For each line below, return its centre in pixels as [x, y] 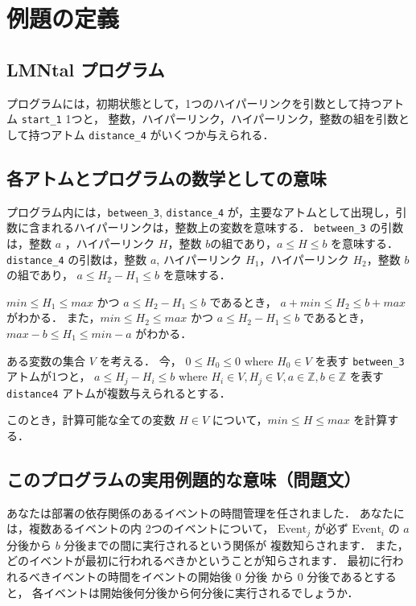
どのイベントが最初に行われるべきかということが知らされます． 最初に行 [200, 561]
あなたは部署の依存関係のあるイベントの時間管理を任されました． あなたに [206, 512]
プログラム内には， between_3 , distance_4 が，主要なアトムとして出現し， [201, 211]
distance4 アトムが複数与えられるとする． [119, 392]
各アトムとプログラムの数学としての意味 [167, 177]
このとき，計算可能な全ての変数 [91, 420]
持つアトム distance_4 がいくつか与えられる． [151, 134]
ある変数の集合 [46, 360]
